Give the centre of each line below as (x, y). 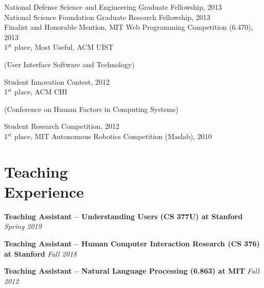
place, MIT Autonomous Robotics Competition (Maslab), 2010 (113, 136)
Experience (44, 191)
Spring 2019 (23, 226)
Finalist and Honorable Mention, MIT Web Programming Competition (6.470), (129, 27)
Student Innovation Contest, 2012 (57, 81)
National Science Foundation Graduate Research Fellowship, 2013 (107, 17)
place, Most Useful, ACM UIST (64, 47)
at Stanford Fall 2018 (40, 253)
